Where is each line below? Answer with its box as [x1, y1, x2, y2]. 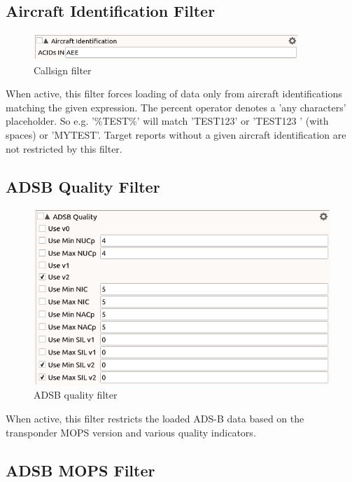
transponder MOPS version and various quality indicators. [6, 425, 256, 439]
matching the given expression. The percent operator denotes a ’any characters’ [6, 99, 346, 114]
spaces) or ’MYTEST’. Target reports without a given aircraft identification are [6, 128, 346, 142]
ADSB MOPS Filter [6, 459, 155, 481]
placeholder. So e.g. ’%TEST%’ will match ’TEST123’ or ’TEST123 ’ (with [6, 113, 329, 128]
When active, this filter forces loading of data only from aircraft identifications [6, 86, 342, 101]
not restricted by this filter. [6, 141, 122, 156]
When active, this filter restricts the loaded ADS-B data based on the [6, 411, 304, 425]
